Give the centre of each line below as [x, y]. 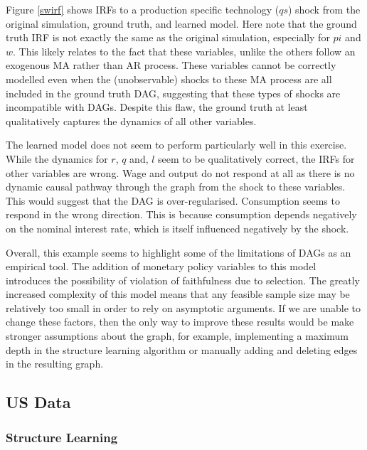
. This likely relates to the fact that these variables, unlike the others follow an [184, 51]
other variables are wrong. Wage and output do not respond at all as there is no [180, 172]
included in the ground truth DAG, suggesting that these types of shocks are [173, 93]
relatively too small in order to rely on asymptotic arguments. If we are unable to [183, 307]
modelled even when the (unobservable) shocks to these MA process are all [169, 79]
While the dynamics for [57, 158]
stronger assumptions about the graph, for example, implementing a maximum [177, 336]
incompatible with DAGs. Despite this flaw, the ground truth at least [157, 107]
